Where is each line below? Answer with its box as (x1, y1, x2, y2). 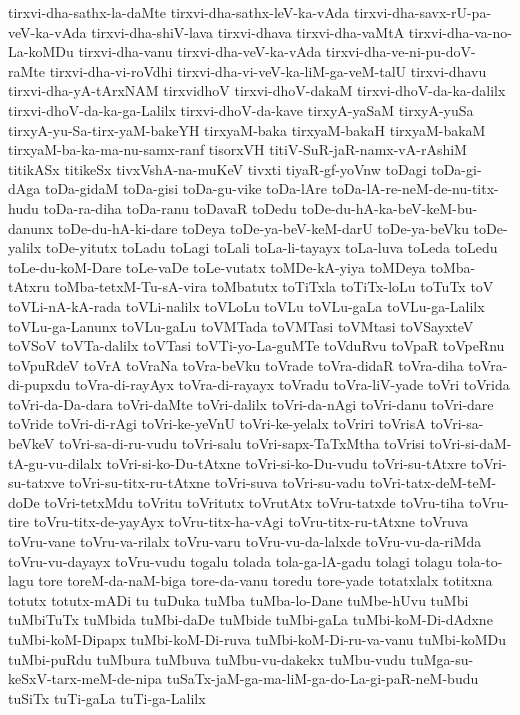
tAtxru (8, 276, 50, 297)
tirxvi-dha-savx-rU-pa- (353, 2, 492, 22)
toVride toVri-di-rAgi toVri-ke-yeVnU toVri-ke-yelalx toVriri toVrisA (8, 413, 426, 434)
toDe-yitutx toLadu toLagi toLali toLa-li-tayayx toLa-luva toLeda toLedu (45, 237, 498, 258)
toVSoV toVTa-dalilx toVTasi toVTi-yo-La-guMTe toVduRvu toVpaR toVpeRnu (8, 335, 505, 356)
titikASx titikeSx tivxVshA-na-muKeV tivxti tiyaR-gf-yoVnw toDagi (8, 158, 427, 179)
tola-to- (457, 550, 503, 571)
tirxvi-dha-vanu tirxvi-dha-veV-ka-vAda (78, 41, 322, 62)
